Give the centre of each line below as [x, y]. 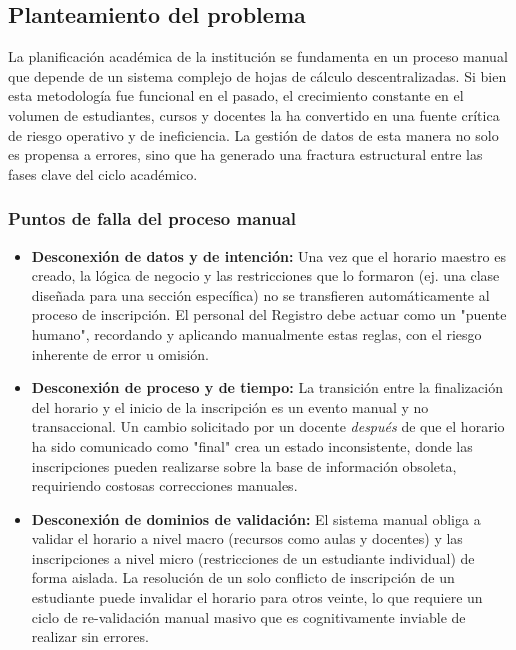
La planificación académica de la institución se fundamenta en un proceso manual [258, 56]
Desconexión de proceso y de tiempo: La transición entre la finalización [267, 387]
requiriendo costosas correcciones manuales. [164, 485]
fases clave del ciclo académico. [103, 173]
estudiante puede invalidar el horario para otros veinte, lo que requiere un [257, 597]
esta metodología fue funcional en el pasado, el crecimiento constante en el [236, 95]
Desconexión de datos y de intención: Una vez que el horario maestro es [268, 255]
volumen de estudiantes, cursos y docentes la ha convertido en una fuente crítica [254, 114]
